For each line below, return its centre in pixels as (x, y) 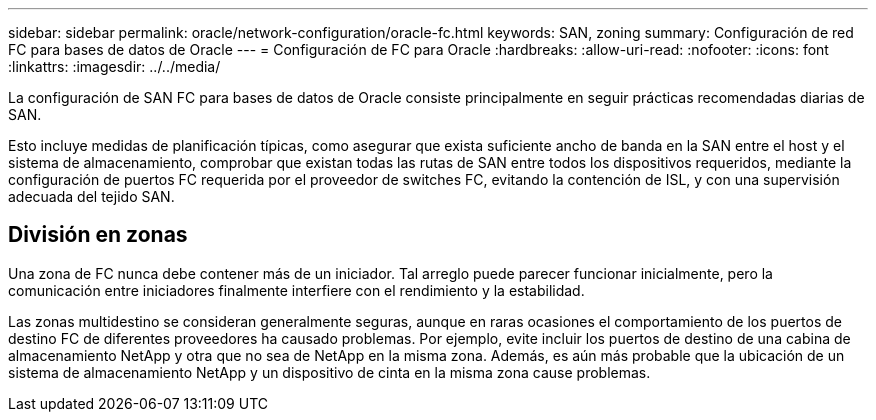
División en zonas (98, 235)
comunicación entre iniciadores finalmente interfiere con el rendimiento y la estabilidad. (296, 290)
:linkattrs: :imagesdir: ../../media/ (114, 66)
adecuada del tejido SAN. (91, 196)
